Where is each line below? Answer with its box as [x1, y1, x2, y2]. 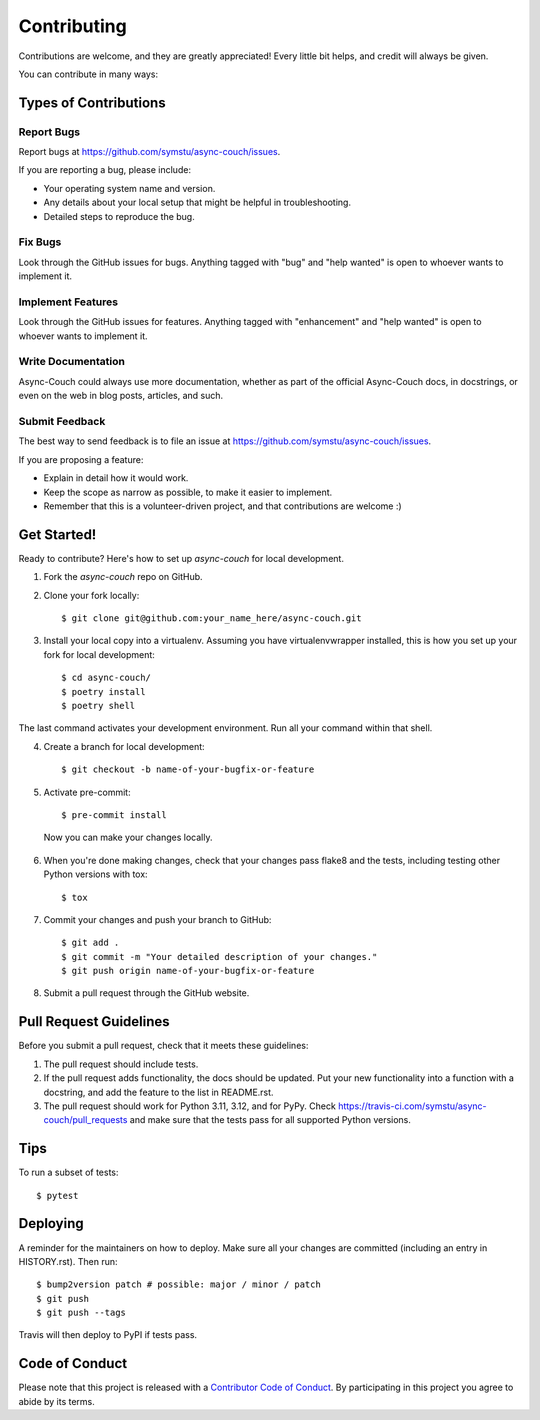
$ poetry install [61, 686, 146, 697]
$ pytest [36, 1190, 79, 1201]
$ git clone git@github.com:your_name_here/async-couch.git [61, 613, 362, 624]
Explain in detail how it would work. [43, 472, 189, 484]
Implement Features [18, 295, 119, 309]
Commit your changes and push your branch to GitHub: [43, 913, 272, 925]
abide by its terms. [18, 1395, 95, 1407]
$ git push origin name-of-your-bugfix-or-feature [61, 965, 315, 977]
